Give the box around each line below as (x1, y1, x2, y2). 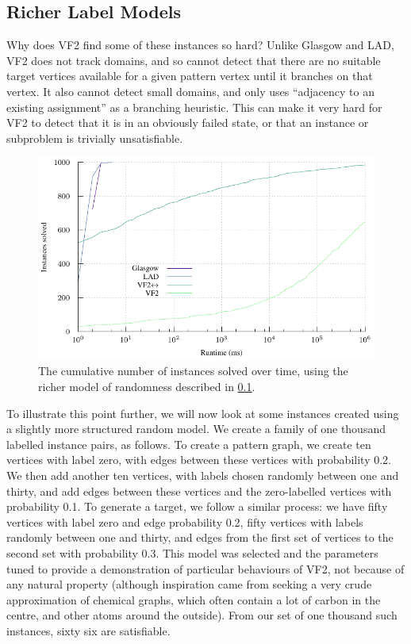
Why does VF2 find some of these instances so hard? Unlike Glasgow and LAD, (6, 36, 394, 53)
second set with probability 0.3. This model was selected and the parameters (6, 544, 378, 561)
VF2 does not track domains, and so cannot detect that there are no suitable (6, 52, 381, 68)
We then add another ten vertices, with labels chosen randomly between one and (6, 466, 399, 483)
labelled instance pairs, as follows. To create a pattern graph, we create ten (6, 435, 371, 452)
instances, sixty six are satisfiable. (6, 622, 171, 638)
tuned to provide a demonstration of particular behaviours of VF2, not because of (6, 560, 405, 577)
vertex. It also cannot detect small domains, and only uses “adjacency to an (6, 82, 375, 99)
